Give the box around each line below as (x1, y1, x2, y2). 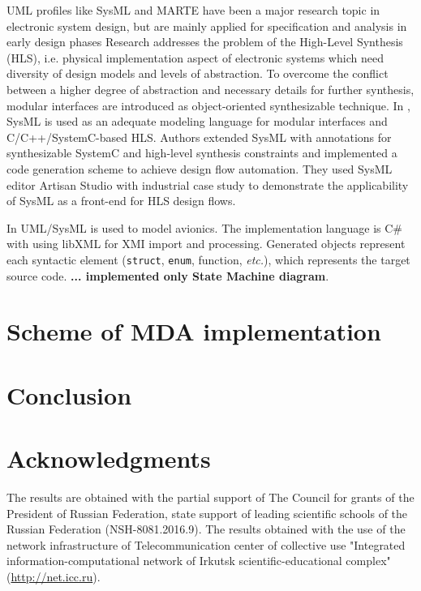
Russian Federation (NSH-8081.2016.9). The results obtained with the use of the (6, 520, 406, 537)
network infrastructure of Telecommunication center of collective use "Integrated (6, 536, 406, 553)
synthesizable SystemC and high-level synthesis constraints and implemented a (6, 144, 397, 161)
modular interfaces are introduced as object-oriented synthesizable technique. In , (6, 96, 410, 113)
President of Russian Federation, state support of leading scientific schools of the (6, 504, 408, 521)
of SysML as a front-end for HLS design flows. (6, 192, 236, 209)
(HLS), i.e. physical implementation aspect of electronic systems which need (6, 49, 384, 66)
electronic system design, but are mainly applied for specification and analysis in (6, 17, 407, 34)
